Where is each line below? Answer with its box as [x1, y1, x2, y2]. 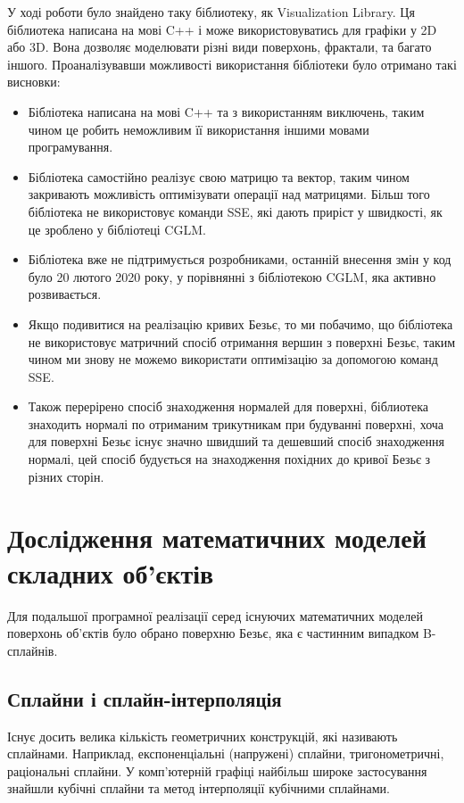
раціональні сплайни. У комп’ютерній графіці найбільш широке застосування [7, 761, 427, 780]
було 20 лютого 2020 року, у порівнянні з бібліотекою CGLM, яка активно [28, 267, 436, 286]
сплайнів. [7, 641, 58, 659]
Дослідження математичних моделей [7, 519, 427, 556]
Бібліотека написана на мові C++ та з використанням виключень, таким [28, 102, 425, 120]
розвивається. [28, 285, 102, 303]
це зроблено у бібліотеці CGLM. [28, 219, 206, 238]
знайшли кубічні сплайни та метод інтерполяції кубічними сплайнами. [7, 779, 390, 798]
